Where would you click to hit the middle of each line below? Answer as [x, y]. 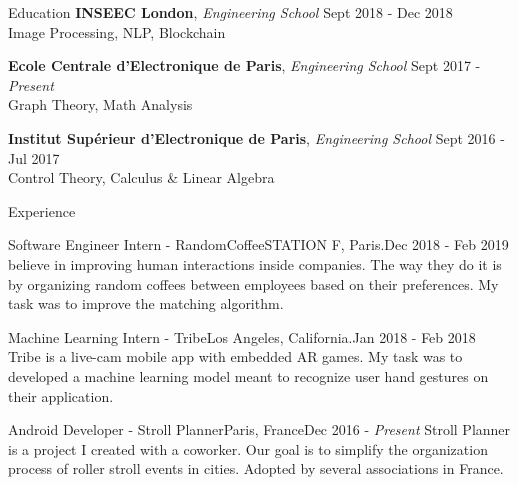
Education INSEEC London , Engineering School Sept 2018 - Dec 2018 [230, 12]
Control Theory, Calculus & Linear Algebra [141, 177]
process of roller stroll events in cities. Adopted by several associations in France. [256, 468]
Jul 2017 [34, 157]
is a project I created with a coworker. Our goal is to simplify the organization [248, 448]
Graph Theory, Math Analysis [100, 104]
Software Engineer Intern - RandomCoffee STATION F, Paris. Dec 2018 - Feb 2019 [258, 244]
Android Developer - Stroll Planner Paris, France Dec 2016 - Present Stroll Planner [259, 429]
